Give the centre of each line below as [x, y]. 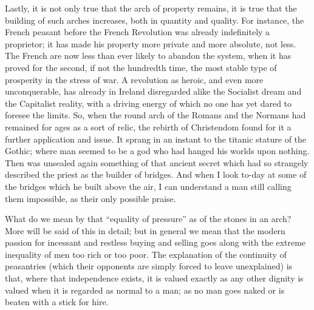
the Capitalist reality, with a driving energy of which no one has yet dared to [148, 103]
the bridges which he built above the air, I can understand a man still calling [148, 186]
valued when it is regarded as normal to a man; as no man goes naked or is [145, 290]
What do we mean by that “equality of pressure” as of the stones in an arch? [148, 219]
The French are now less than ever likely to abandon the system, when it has [148, 56]
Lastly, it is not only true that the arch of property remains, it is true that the [151, 8]
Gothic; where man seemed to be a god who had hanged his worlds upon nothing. [157, 151]
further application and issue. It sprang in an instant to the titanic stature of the [156, 139]
